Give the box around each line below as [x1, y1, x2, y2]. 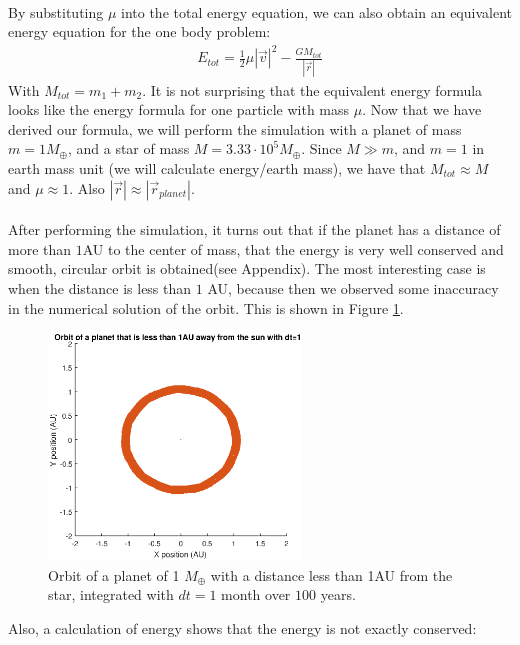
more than [8, 238, 72, 259]
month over [221, 584, 291, 605]
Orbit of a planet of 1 [48, 564, 180, 585]
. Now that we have [362, 99, 482, 120]
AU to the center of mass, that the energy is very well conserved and [82, 238, 504, 259]
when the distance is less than [8, 277, 192, 298]
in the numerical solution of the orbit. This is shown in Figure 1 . [8, 297, 404, 318]
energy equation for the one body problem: [8, 21, 271, 42]
